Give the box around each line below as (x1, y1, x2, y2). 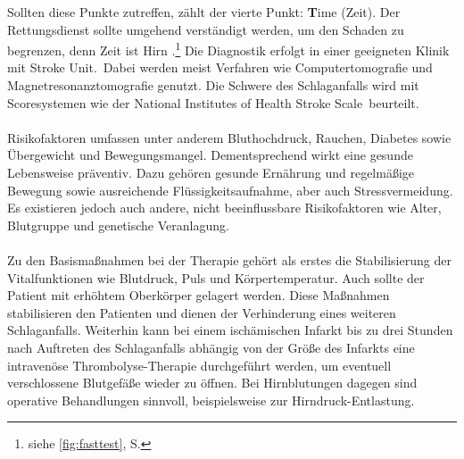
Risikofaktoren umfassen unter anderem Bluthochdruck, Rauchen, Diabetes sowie (7, 128, 452, 146)
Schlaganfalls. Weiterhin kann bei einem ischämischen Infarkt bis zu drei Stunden (7, 321, 453, 339)
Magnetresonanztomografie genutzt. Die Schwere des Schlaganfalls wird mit (7, 76, 419, 95)
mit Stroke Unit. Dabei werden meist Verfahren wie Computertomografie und (7, 58, 433, 77)
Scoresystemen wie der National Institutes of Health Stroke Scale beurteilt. (7, 93, 419, 112)
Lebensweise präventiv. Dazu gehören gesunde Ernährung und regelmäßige (7, 163, 415, 181)
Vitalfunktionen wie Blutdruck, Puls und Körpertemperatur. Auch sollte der (7, 268, 425, 287)
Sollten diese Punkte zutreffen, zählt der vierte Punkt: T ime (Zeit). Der (7, 3, 401, 21)
